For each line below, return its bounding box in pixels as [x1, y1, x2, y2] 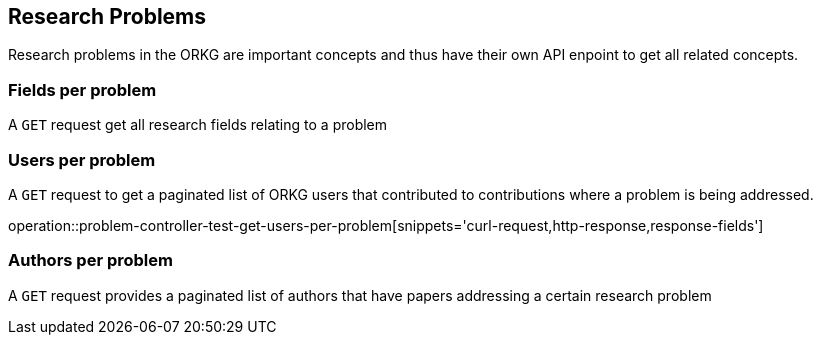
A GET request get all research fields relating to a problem [8, 116, 388, 134]
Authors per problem [8, 250, 173, 271]
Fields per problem [8, 79, 157, 100]
